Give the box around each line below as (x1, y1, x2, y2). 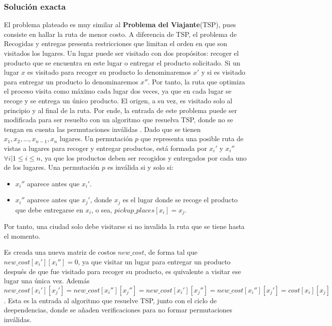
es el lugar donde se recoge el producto (123, 195, 238, 205)
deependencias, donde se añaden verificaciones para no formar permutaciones (4, 305, 233, 315)
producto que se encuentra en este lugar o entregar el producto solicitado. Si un (4, 57, 240, 67)
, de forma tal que (144, 247, 198, 257)
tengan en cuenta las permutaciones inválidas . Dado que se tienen (4, 124, 201, 134)
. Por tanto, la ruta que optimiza (148, 76, 245, 86)
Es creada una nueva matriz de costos (4, 247, 116, 257)
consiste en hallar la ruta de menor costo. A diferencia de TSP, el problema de (4, 29, 237, 39)
